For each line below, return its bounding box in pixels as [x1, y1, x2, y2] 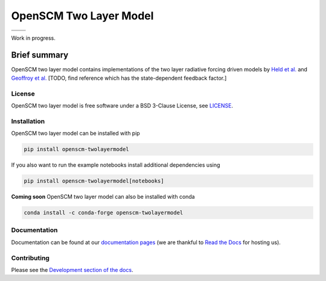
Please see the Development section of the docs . [11, 266, 133, 273]
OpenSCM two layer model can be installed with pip [11, 130, 140, 137]
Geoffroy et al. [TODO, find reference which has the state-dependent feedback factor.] [11, 74, 227, 82]
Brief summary [11, 50, 69, 60]
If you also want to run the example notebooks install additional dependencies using [11, 161, 220, 169]
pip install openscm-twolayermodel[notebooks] [24, 178, 164, 184]
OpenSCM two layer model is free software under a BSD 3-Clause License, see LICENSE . [11, 102, 234, 109]
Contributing [11, 254, 50, 262]
